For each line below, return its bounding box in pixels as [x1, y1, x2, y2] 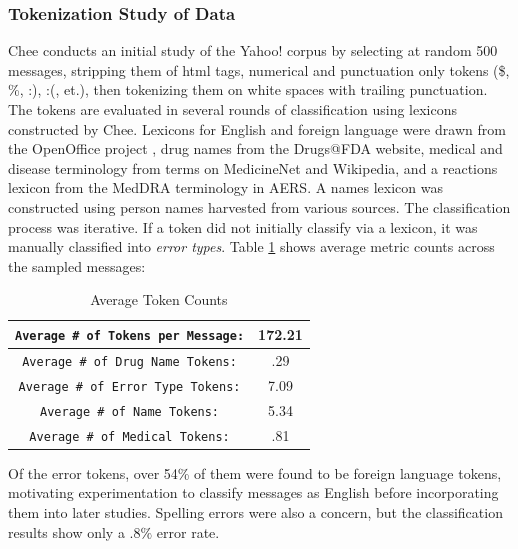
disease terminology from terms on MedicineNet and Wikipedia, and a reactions [8, 157, 498, 178]
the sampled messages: [8, 255, 146, 276]
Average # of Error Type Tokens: [18, 379, 241, 394]
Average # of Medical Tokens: [29, 429, 230, 444]
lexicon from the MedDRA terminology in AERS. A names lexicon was [8, 177, 443, 198]
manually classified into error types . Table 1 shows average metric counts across [8, 236, 495, 257]
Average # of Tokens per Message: [15, 328, 245, 343]
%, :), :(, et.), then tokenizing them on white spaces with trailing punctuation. [8, 79, 488, 100]
